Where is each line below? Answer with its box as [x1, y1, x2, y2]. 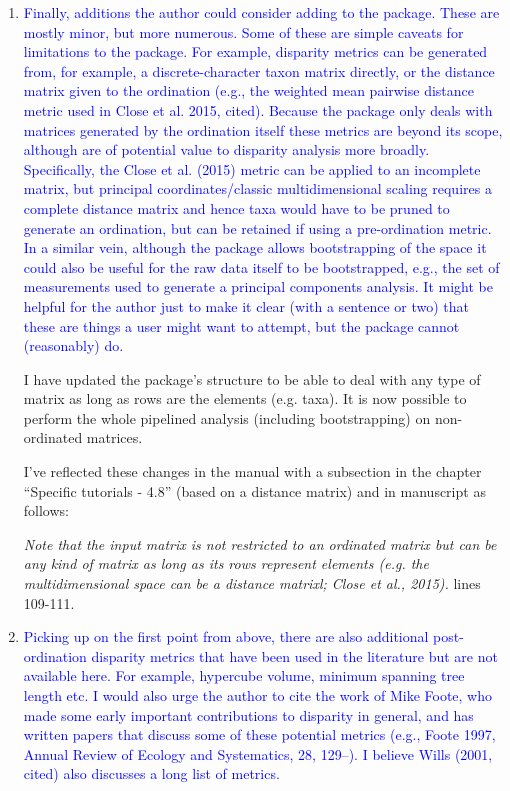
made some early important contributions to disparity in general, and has [23, 704, 474, 725]
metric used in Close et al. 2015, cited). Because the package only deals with [23, 99, 493, 120]
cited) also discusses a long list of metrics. [23, 763, 280, 784]
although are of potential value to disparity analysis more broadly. [23, 139, 430, 160]
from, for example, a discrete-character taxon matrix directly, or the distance [23, 60, 495, 81]
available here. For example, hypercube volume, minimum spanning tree [23, 665, 465, 686]
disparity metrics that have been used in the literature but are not [91, 645, 498, 666]
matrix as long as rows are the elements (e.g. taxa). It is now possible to [23, 388, 467, 409]
